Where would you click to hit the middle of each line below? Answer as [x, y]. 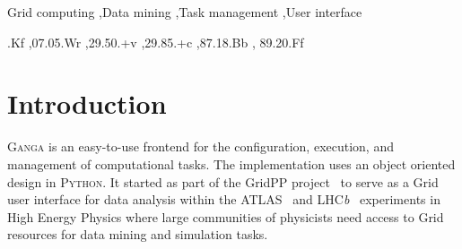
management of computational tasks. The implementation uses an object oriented [231, 163]
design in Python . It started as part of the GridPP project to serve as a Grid [223, 181]
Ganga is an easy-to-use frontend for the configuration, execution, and [200, 146]
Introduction [87, 103]
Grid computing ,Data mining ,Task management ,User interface [185, 12]
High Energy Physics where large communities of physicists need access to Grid [226, 216]
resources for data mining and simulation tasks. [138, 234]
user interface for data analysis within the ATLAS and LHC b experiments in [224, 199]
